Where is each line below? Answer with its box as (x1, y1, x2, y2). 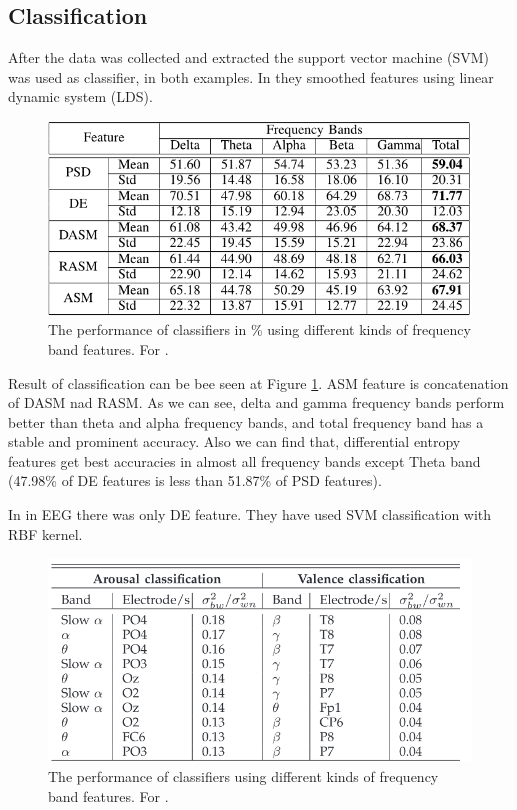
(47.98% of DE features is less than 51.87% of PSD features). (8, 470, 382, 491)
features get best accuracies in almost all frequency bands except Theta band (8, 450, 481, 471)
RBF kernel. (8, 523, 83, 544)
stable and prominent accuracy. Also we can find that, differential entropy (8, 431, 461, 452)
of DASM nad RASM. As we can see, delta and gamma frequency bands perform (8, 392, 505, 413)
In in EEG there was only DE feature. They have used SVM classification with (8, 504, 492, 525)
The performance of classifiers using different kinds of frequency (48, 766, 439, 787)
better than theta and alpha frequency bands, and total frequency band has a (8, 411, 484, 432)
